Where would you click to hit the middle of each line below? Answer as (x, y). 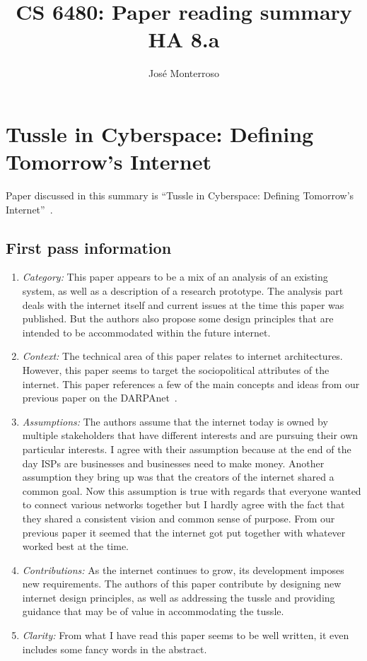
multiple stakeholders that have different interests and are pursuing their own (190, 435)
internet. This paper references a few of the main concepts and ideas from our (191, 384)
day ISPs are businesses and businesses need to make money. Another (173, 463)
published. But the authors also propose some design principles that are (178, 318)
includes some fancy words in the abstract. (115, 649)
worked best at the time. (76, 546)
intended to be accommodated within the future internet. (146, 332)
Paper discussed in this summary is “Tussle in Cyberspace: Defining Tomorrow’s (180, 195)
